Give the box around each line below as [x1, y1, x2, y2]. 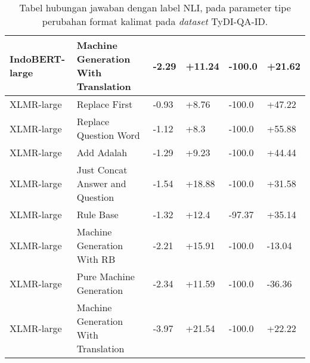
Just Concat [76, 163, 128, 176]
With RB [76, 252, 116, 266]
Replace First [76, 97, 133, 111]
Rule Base [76, 207, 119, 221]
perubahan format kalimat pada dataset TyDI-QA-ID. [42, 14, 268, 28]
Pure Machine [76, 269, 135, 283]
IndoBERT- [10, 52, 66, 66]
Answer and [76, 176, 126, 190]
